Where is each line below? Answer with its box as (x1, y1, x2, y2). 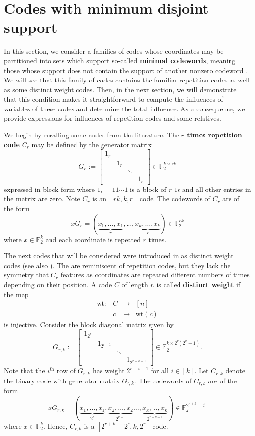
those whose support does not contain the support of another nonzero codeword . (4, 65, 248, 75)
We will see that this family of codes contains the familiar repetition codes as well (4, 75, 250, 85)
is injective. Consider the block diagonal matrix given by (4, 319, 174, 329)
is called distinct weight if (156, 279, 241, 289)
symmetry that (4, 270, 49, 280)
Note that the (4, 365, 45, 376)
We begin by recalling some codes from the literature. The (4, 130, 179, 140)
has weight (93, 365, 125, 376)
